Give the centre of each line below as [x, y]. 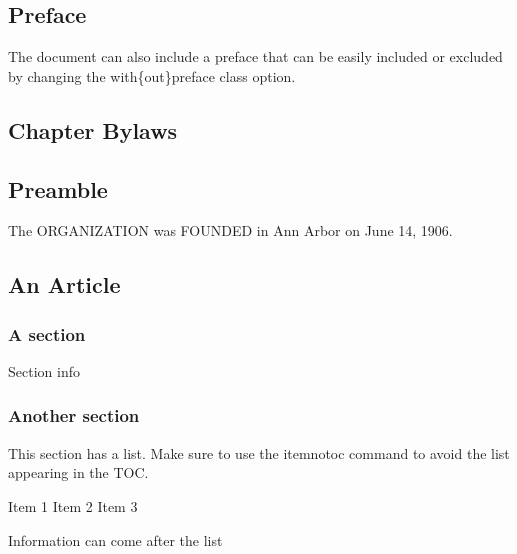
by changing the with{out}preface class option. [152, 75]
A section [47, 333]
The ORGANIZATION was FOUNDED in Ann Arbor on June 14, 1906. [230, 230]
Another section [74, 415]
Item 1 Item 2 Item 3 [73, 505]
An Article [64, 284]
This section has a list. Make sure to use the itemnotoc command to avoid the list [259, 452]
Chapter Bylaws [93, 129]
